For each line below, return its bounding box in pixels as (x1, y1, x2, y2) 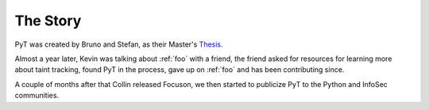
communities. (14, 91, 60, 101)
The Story (14, 12, 82, 29)
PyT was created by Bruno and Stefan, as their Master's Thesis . (14, 40, 223, 49)
